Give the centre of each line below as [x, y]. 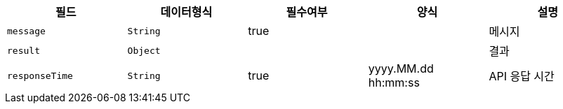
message [26, 31]
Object [144, 50]
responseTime [40, 75]
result [24, 50]
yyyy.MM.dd [401, 68]
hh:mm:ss [394, 82]
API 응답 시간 [522, 76]
